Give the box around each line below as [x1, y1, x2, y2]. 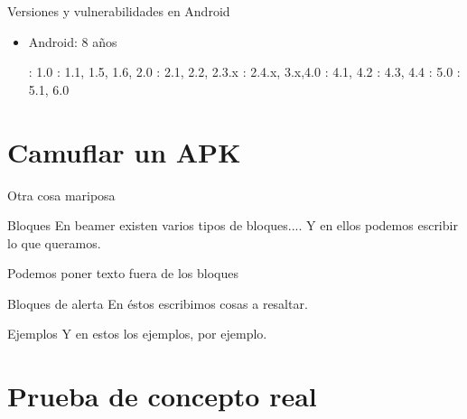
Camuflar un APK [7, 133, 241, 170]
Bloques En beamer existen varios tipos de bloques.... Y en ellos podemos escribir [7, 216, 458, 235]
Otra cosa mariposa [7, 185, 116, 204]
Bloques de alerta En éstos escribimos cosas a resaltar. [7, 293, 308, 312]
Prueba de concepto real [7, 377, 317, 414]
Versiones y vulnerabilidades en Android [7, 2, 230, 20]
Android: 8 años [28, 32, 117, 51]
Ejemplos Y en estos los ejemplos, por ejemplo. [7, 324, 267, 343]
